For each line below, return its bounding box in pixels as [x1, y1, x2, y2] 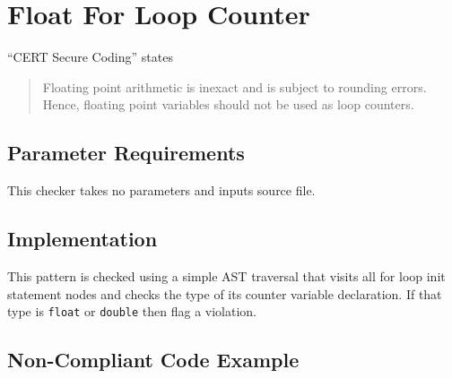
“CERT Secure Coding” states [7, 47, 173, 66]
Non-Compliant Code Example [7, 346, 300, 374]
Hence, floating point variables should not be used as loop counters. [42, 95, 414, 114]
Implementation [7, 225, 158, 253]
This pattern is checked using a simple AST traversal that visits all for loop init [7, 266, 446, 285]
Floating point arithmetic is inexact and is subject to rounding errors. [42, 77, 427, 96]
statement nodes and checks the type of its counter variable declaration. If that [7, 284, 442, 303]
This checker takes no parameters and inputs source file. [7, 181, 316, 200]
